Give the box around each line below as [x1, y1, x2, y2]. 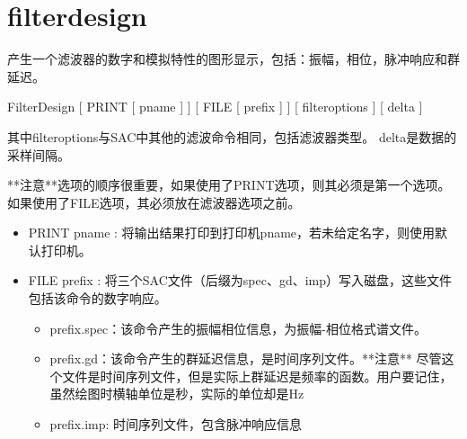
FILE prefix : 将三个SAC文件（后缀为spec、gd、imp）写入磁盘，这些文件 [28, 271, 453, 290]
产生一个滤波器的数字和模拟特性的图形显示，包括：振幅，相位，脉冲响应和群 [7, 49, 460, 68]
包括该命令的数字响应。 [28, 289, 167, 308]
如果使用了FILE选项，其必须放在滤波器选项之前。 [7, 193, 301, 211]
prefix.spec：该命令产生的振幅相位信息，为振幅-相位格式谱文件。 [49, 318, 427, 337]
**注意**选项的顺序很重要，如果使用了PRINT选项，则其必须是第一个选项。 [7, 175, 451, 194]
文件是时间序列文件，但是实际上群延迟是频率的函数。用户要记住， [62, 366, 453, 385]
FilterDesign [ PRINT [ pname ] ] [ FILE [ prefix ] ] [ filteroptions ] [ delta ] [7, 97, 423, 116]
